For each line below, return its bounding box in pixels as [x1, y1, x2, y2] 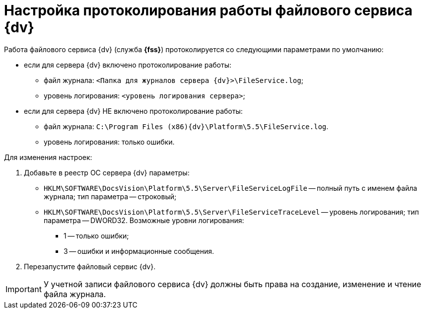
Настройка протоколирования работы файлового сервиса [4, 2, 413, 19]
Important [5, 284, 42, 294]
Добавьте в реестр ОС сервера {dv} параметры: [24, 168, 190, 177]
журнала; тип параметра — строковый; [44, 192, 177, 201]
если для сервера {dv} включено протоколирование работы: [24, 60, 231, 69]
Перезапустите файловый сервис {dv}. [24, 262, 156, 271]
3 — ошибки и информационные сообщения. [64, 246, 214, 255]
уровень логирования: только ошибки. [44, 137, 175, 146]
